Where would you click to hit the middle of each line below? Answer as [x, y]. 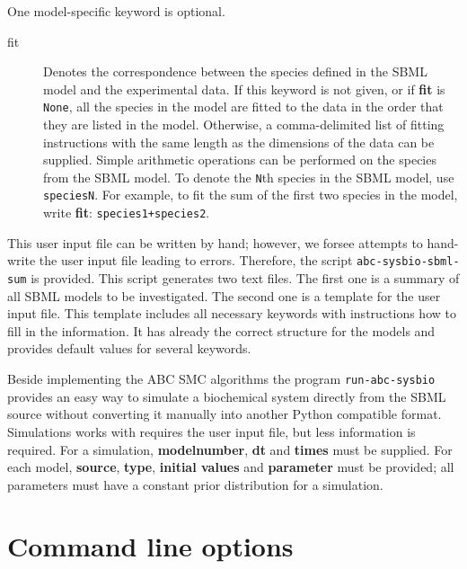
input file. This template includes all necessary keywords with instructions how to [232, 313]
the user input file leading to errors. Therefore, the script [196, 260]
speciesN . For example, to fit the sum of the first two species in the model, [251, 195]
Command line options [150, 546]
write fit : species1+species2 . [127, 213]
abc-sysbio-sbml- [408, 262]
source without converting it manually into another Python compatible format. [225, 414]
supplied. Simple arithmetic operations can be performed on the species [240, 160]
